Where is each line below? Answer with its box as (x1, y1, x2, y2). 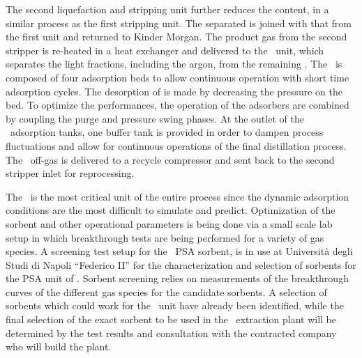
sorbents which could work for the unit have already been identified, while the (6, 298, 344, 313)
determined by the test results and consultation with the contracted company (6, 325, 337, 340)
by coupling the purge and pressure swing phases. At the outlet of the (6, 111, 304, 125)
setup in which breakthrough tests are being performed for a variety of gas (6, 230, 324, 244)
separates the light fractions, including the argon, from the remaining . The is (6, 56, 342, 71)
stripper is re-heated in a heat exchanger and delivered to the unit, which (6, 42, 324, 57)
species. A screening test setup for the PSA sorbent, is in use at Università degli (6, 244, 353, 258)
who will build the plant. (6, 339, 112, 354)
